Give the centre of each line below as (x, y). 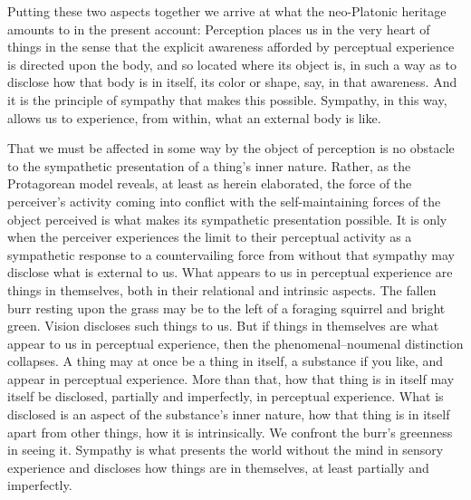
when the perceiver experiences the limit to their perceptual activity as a (210, 237)
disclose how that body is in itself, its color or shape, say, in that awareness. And (232, 82)
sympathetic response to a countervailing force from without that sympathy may (231, 254)
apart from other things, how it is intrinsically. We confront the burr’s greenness (230, 432)
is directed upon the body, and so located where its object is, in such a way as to (232, 64)
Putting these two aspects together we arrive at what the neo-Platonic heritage (227, 11)
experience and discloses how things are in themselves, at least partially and (218, 467)
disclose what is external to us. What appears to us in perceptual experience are (230, 272)
